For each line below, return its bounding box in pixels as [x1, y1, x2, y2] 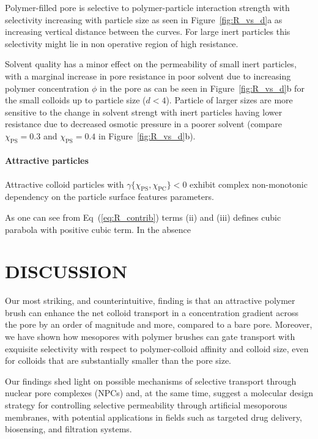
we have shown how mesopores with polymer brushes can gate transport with [5, 330, 295, 343]
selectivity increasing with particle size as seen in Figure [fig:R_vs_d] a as [5, 13, 283, 26]
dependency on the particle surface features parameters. [5, 190, 214, 203]
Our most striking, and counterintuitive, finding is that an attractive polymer [5, 294, 295, 307]
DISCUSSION [5, 259, 128, 284]
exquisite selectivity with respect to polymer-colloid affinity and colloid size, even [5, 342, 309, 355]
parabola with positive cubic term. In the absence [5, 223, 191, 235]
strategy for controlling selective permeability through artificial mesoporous [5, 398, 287, 411]
